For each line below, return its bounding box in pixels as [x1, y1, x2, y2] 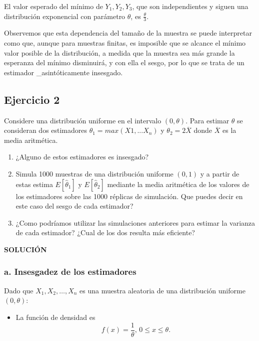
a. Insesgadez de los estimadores [4, 265, 136, 278]
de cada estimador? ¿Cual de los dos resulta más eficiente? [15, 227, 195, 238]
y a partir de [200, 168, 239, 179]
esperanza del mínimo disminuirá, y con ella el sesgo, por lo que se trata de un [4, 57, 244, 68]
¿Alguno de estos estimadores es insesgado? [15, 151, 149, 162]
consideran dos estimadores [4, 125, 87, 135]
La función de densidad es [15, 311, 95, 322]
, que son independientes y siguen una [132, 1, 248, 11]
